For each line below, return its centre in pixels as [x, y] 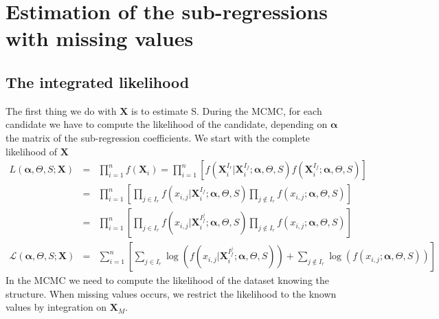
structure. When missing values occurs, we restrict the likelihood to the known [171, 293]
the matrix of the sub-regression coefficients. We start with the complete [158, 137]
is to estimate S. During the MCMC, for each [227, 110]
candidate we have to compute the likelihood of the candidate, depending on [167, 124]
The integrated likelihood [98, 81]
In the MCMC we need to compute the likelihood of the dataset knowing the [168, 280]
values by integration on [56, 307]
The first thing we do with [61, 110]
